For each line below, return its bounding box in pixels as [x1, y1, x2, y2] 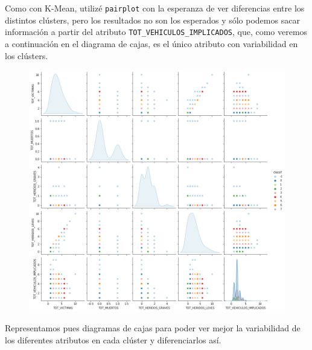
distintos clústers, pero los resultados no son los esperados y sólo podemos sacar [5, 13, 300, 26]
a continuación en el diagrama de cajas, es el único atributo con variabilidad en [5, 37, 298, 49]
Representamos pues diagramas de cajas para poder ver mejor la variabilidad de [5, 322, 301, 334]
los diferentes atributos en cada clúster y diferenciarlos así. [5, 333, 221, 346]
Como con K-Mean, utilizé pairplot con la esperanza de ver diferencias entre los [5, 2, 305, 14]
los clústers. [5, 49, 48, 62]
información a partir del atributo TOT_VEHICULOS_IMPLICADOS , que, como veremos [5, 25, 308, 38]
